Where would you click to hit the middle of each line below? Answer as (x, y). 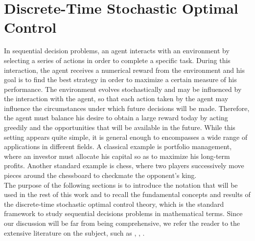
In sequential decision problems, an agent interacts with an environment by (117, 51)
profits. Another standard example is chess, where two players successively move (124, 165)
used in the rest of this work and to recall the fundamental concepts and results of (127, 194)
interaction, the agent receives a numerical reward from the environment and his (124, 70)
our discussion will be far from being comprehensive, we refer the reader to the (122, 223)
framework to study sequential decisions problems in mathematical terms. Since (123, 213)
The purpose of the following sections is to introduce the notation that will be (121, 185)
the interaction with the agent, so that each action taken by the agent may (116, 99)
